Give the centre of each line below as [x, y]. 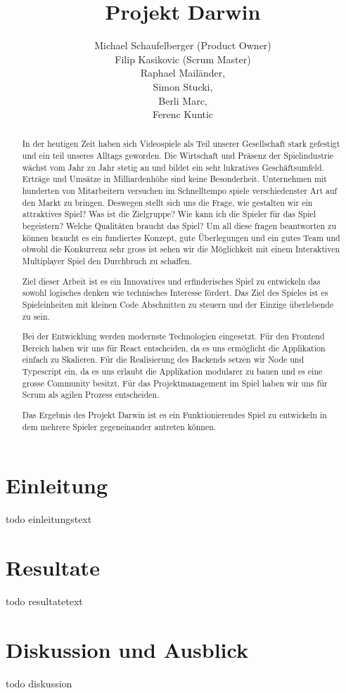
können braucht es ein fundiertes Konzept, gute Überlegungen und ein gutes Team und [181, 237]
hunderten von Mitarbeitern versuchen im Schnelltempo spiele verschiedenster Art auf [180, 191]
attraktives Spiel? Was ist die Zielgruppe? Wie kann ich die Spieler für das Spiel [169, 214]
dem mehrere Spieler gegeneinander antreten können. [119, 426]
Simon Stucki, [183, 86]
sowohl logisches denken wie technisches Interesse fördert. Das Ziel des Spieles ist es [175, 293]
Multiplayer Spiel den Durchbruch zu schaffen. [107, 261]
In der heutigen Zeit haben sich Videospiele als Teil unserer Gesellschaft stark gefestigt [181, 144]
